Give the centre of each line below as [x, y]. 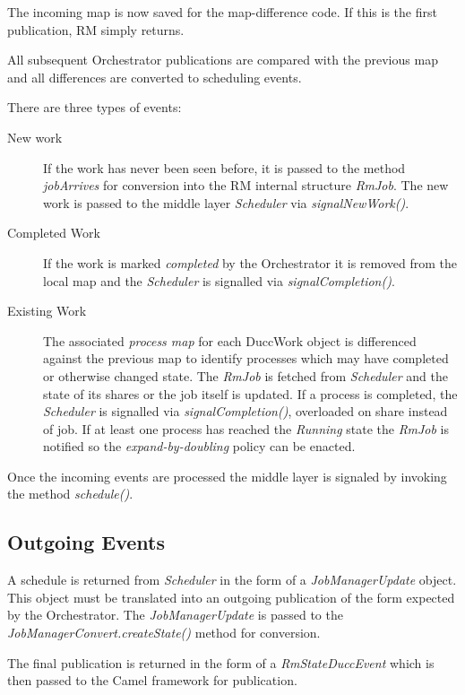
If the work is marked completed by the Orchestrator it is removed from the [250, 262]
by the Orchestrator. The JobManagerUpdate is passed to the [175, 615]
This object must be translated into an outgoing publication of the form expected [231, 597]
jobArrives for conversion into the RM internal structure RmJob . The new [246, 185]
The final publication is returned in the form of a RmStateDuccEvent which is [221, 662]
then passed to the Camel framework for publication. [152, 680]
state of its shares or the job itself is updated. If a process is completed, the [250, 393]
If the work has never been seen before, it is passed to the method [224, 167]
